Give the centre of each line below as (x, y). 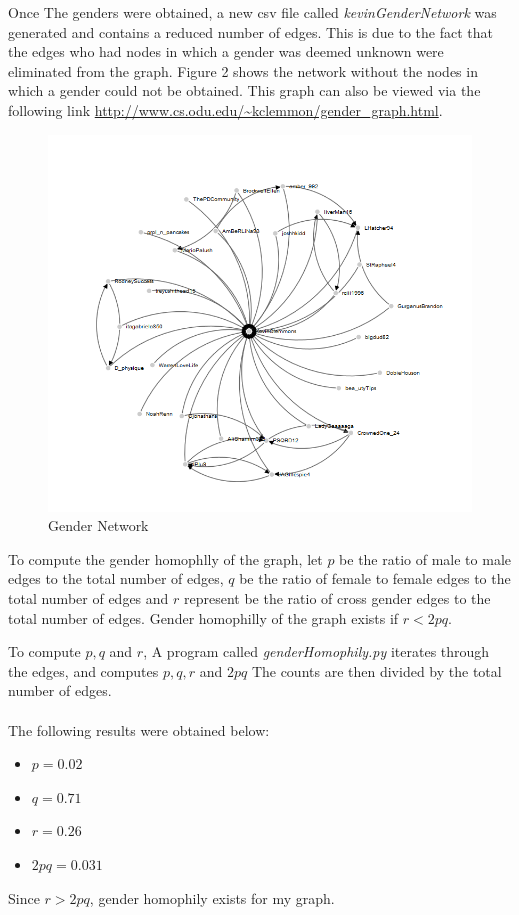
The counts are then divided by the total (376, 670)
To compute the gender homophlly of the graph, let (165, 558)
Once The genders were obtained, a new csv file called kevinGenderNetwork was (252, 12)
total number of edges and (88, 598)
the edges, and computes (83, 670)
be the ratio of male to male (425, 558)
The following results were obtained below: (139, 729)
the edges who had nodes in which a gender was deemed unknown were (226, 51)
